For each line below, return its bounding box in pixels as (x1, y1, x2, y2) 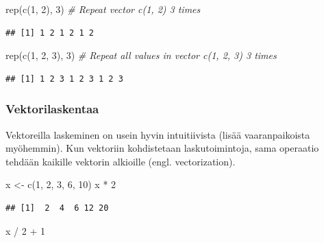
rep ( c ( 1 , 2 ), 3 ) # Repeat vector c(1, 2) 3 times (5, 2, 201, 16)
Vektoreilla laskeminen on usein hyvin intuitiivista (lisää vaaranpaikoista (5, 127, 310, 141)
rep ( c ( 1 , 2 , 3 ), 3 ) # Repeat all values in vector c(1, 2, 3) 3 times (5, 48, 277, 62)
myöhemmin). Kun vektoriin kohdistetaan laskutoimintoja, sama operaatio (5, 141, 319, 155)
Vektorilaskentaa (5, 100, 99, 117)
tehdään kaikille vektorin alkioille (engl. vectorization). (5, 154, 236, 168)
